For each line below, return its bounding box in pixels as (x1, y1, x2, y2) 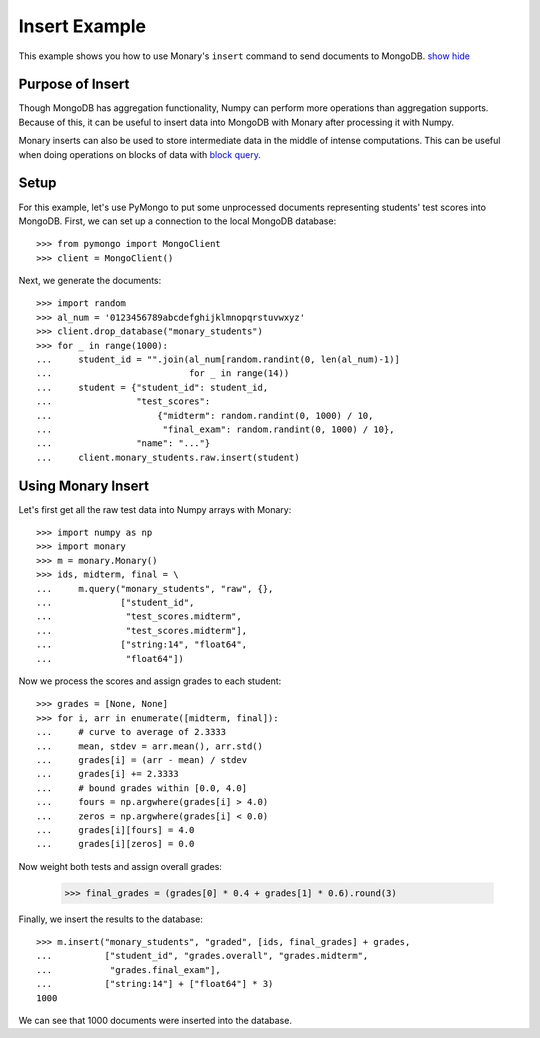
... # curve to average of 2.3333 (36, 726, 227, 738)
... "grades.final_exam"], (36, 964, 222, 975)
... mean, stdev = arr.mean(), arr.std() (36, 740, 264, 752)
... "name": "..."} (36, 438, 211, 449)
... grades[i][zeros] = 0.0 (36, 838, 195, 850)
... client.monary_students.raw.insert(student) (36, 451, 300, 463)
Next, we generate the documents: (18, 275, 162, 287)
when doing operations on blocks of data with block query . (18, 148, 262, 160)
